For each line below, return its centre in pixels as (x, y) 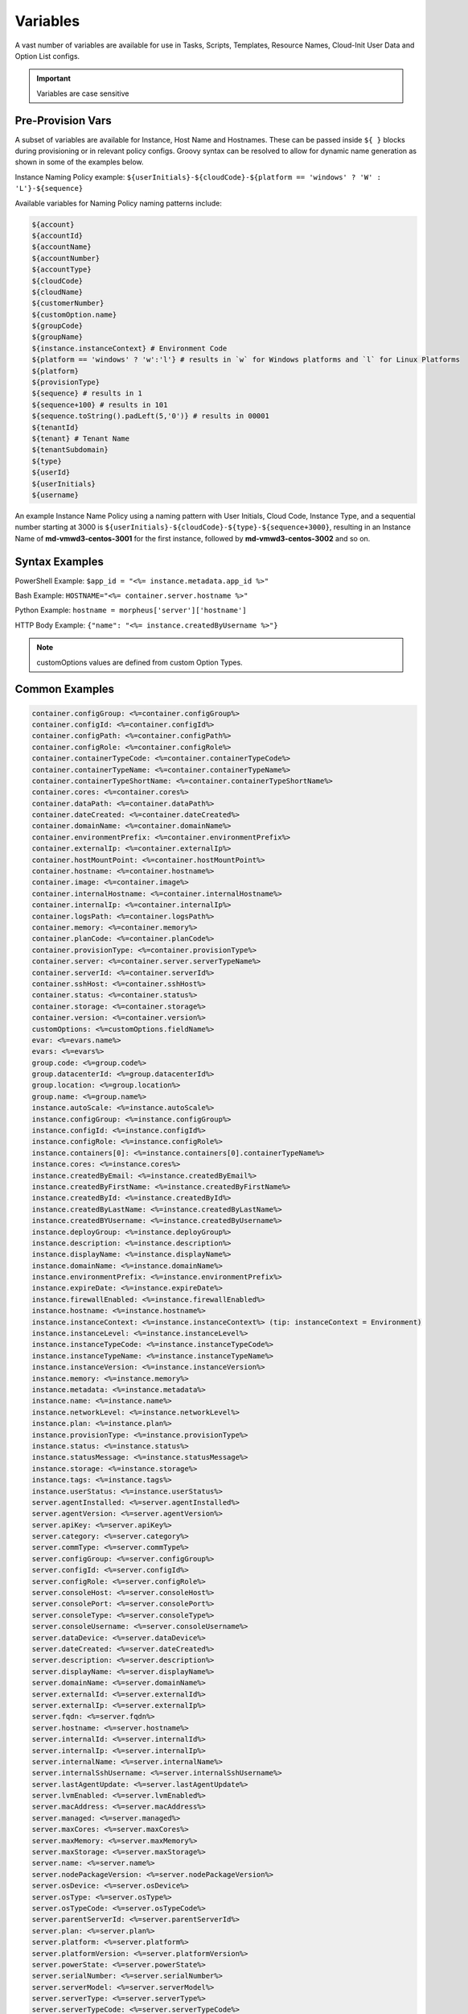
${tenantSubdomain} (70, 450)
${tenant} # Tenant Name (81, 438)
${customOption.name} (74, 315)
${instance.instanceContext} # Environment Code (129, 348)
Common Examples (65, 689)
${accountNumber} (66, 258)
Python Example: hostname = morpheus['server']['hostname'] (131, 610)
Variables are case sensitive (83, 93)
